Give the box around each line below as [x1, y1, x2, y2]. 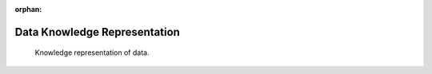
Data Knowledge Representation [14, 25, 180, 39]
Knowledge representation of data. [34, 48, 150, 57]
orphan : [14, 5, 42, 14]
